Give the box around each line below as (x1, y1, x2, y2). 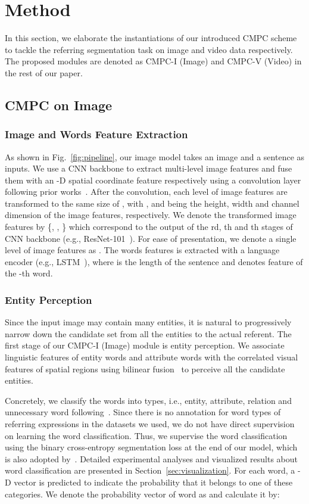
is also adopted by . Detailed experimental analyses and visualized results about (5, 452, 298, 465)
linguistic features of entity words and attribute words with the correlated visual (5, 351, 298, 363)
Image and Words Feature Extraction (5, 127, 188, 142)
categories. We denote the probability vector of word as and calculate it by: (5, 487, 280, 500)
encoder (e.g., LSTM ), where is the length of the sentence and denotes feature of (5, 255, 303, 267)
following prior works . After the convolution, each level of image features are (5, 185, 288, 198)
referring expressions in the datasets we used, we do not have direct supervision (5, 418, 295, 430)
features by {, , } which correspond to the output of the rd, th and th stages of (5, 220, 293, 233)
